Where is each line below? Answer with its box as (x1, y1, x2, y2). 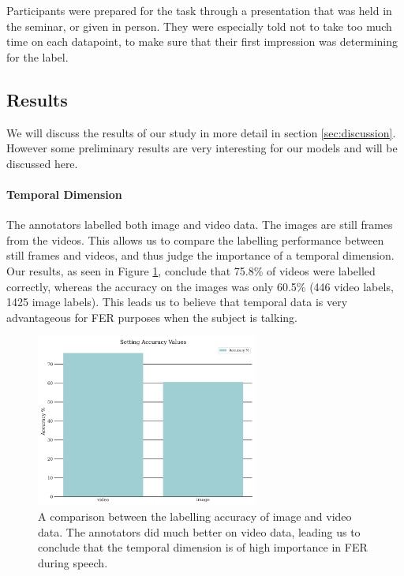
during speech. (38, 554, 108, 570)
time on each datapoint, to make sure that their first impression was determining (6, 33, 398, 50)
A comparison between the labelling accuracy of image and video (38, 508, 352, 525)
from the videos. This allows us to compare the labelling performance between (6, 231, 384, 248)
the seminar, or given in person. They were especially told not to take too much (6, 17, 392, 34)
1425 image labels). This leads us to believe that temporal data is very (6, 294, 348, 310)
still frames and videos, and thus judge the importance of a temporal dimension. (6, 247, 395, 264)
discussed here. (6, 155, 78, 171)
